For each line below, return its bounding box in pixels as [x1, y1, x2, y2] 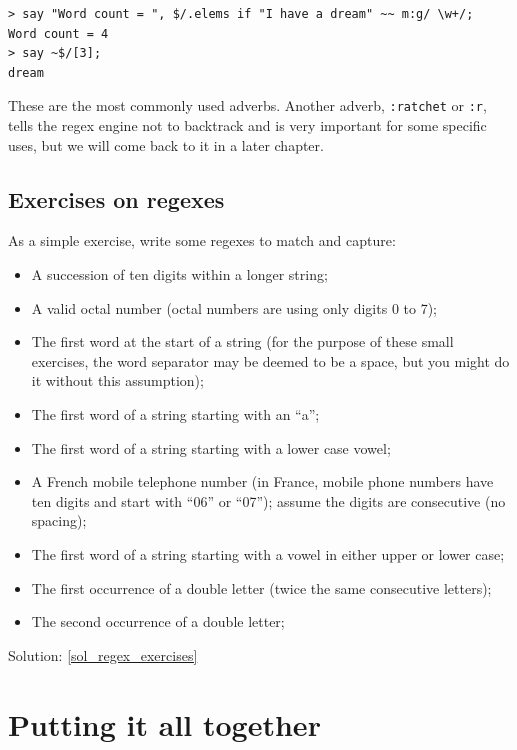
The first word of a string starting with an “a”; [31, 403, 320, 424]
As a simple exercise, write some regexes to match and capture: [8, 230, 396, 251]
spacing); [31, 510, 87, 531]
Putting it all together [8, 703, 321, 744]
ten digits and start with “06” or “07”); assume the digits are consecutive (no [31, 490, 506, 511]
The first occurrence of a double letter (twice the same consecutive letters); [31, 577, 492, 598]
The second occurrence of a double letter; [31, 611, 285, 632]
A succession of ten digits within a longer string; [31, 264, 328, 285]
